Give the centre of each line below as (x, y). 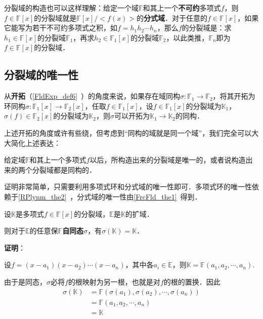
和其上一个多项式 (58, 160)
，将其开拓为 (234, 96)
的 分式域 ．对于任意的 (172, 17)
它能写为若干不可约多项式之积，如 (61, 28)
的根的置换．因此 (192, 281)
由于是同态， (25, 281)
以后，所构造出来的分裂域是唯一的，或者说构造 (168, 160)
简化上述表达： (36, 143)
